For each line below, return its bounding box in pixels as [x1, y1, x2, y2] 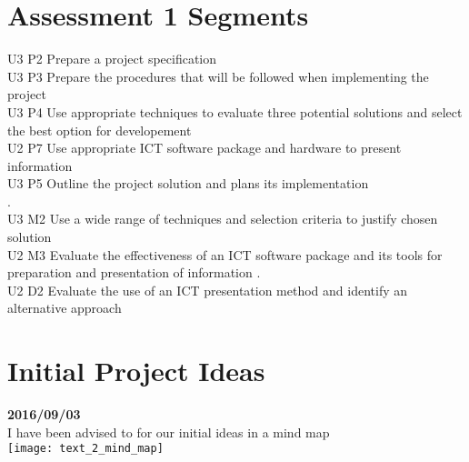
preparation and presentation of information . [7, 263, 261, 282]
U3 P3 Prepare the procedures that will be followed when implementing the [7, 66, 429, 85]
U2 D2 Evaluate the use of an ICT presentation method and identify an [7, 280, 408, 299]
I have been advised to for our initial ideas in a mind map [7, 422, 330, 441]
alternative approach [7, 298, 122, 317]
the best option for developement [7, 120, 192, 139]
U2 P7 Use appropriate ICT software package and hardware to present [7, 138, 402, 157]
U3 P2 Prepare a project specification [7, 49, 217, 68]
